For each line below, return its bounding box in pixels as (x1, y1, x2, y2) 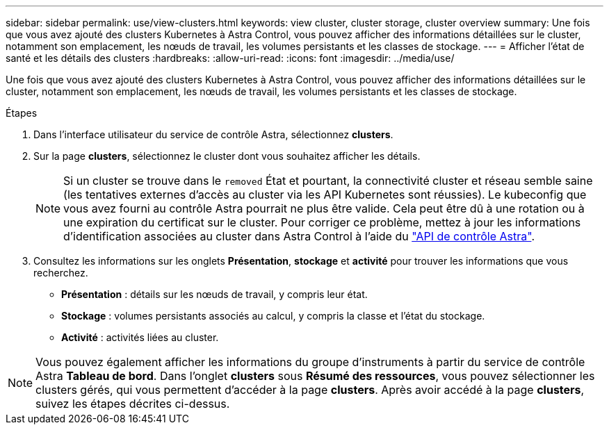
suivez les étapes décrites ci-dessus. (35, 397, 230, 411)
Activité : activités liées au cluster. (61, 331, 219, 343)
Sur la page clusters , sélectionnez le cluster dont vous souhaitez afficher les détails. (33, 150, 421, 162)
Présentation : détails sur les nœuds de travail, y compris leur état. (61, 288, 368, 300)
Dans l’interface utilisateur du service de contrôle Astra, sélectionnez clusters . (33, 129, 393, 140)
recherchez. (33, 267, 88, 279)
